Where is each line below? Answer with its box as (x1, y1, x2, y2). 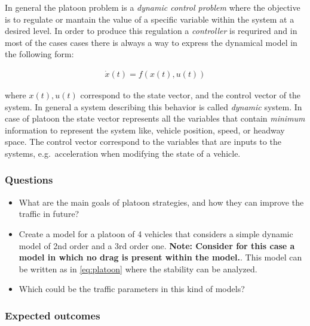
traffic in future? (19, 207, 79, 220)
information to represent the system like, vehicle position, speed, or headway (5, 123, 285, 136)
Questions (5, 172, 53, 187)
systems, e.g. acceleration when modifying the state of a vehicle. (5, 147, 241, 159)
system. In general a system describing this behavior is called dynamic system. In (5, 100, 302, 113)
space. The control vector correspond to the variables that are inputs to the (5, 135, 281, 148)
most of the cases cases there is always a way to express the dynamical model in (5, 36, 297, 48)
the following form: (5, 48, 74, 60)
